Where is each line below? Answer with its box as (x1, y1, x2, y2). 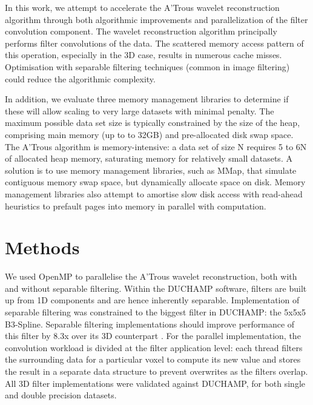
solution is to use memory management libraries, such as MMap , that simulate (5, 163, 297, 176)
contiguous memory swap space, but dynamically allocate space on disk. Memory (5, 176, 306, 188)
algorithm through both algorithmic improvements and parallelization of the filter (5, 13, 308, 25)
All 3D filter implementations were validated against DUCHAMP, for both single (5, 377, 306, 389)
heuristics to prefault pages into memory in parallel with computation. (5, 199, 266, 212)
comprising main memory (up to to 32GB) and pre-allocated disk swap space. (5, 128, 294, 140)
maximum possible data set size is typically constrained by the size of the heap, (5, 116, 300, 129)
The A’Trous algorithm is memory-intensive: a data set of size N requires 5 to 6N (5, 140, 307, 153)
